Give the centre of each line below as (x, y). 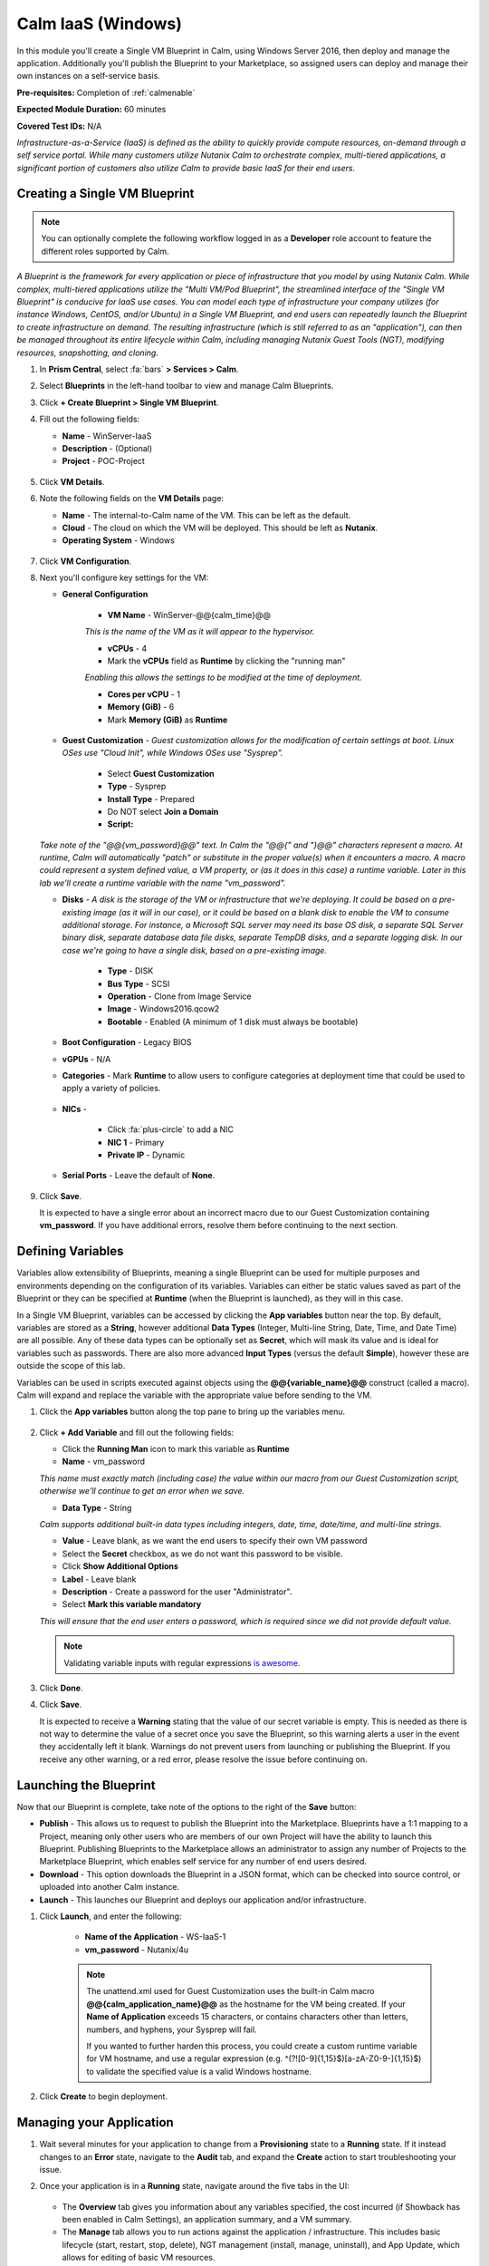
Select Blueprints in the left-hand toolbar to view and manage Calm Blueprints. (187, 386)
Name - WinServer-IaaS (107, 436)
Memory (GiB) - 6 (141, 707)
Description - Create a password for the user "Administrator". (177, 1592)
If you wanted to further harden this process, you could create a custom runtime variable (252, 2046)
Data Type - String (97, 1507)
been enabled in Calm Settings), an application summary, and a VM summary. (207, 2220)
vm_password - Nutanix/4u (137, 1950)
